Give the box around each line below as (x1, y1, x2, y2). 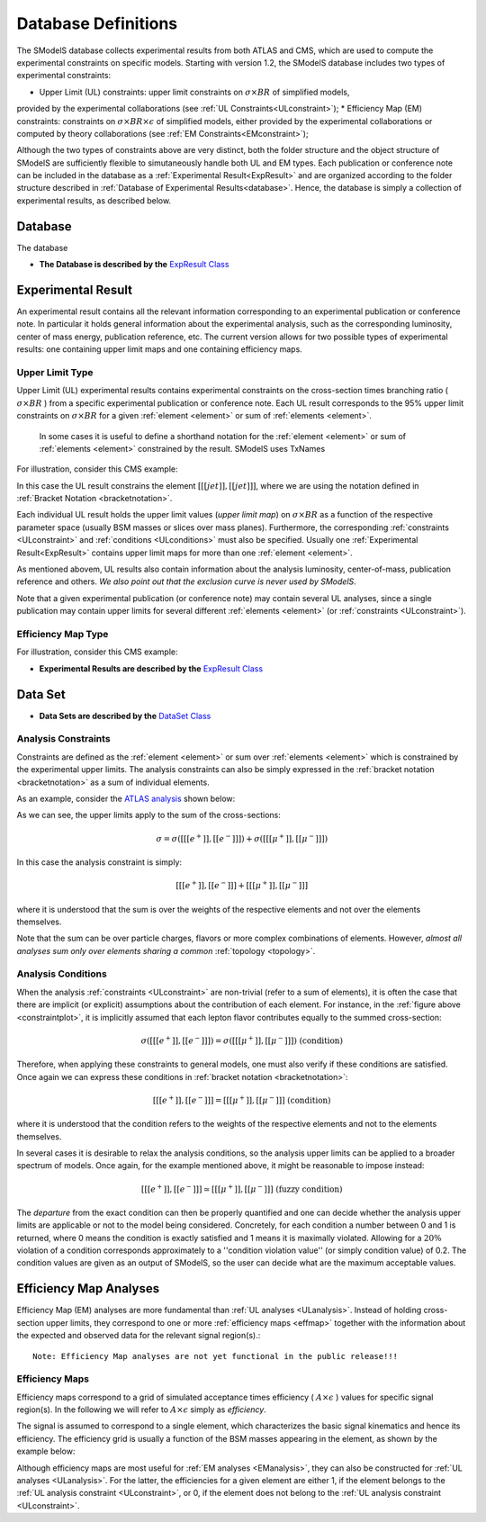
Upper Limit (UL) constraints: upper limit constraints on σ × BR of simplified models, (39, 86, 350, 97)
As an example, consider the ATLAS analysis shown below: (16, 793, 236, 804)
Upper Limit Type (16, 365, 94, 378)
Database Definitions (16, 14, 178, 33)
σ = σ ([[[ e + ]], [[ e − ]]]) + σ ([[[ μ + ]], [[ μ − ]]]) (156, 832, 328, 843)
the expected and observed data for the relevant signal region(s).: (16, 1330, 261, 1341)
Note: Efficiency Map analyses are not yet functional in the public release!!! (32, 1351, 399, 1361)
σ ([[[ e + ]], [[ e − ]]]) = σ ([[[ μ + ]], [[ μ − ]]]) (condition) (140, 1034, 344, 1046)
